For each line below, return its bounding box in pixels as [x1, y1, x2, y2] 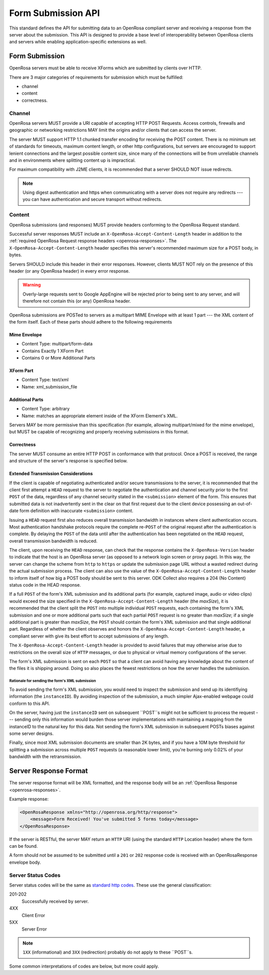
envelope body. [9, 859, 41, 865]
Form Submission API [9, 7, 100, 18]
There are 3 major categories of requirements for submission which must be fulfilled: [9, 74, 184, 80]
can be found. [9, 843, 38, 849]
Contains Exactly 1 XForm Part [21, 347, 84, 354]
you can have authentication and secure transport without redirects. [22, 196, 162, 202]
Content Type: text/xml [21, 377, 69, 383]
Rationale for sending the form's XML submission [9, 678, 96, 683]
